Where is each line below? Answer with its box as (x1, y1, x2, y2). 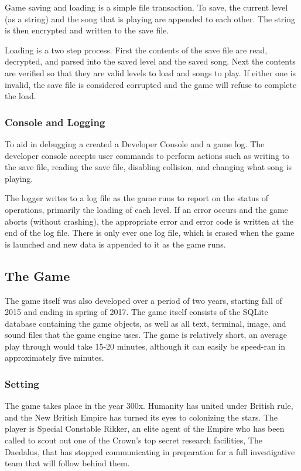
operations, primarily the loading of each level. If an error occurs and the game (5, 203, 288, 215)
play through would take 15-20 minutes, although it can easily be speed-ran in (5, 340, 286, 352)
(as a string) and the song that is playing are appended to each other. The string (5, 12, 295, 25)
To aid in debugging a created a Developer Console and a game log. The (5, 137, 265, 150)
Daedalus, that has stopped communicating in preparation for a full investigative (5, 445, 295, 458)
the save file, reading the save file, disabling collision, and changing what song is (5, 161, 292, 173)
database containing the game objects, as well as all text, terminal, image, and (5, 317, 286, 329)
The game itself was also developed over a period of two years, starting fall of (5, 294, 282, 306)
